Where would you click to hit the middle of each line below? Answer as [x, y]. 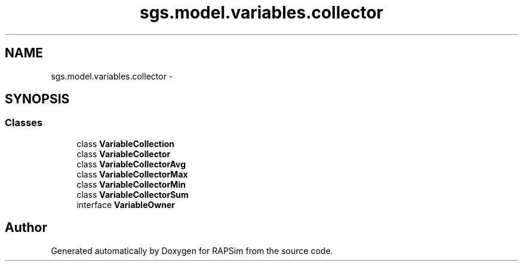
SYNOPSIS [37, 99]
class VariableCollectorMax [132, 174]
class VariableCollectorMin [131, 184]
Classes [24, 123]
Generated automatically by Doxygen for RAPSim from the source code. [192, 250]
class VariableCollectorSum [133, 194]
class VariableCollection [126, 143]
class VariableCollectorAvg [131, 164]
